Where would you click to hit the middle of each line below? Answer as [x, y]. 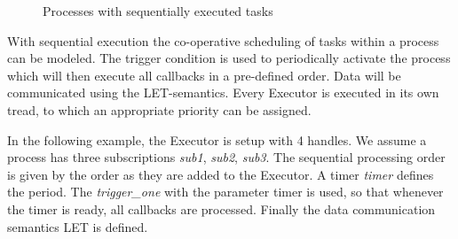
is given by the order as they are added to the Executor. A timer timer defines [221, 174]
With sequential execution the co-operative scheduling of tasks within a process [223, 40]
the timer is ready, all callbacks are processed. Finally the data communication [221, 208]
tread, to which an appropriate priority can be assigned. [159, 109]
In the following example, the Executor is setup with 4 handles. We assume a [217, 139]
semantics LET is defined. [78, 226]
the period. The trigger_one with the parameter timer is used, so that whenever [225, 192]
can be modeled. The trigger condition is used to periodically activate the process [229, 58]
